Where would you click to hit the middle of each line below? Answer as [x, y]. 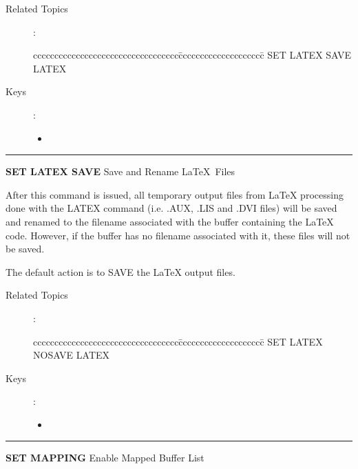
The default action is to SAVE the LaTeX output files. [120, 271]
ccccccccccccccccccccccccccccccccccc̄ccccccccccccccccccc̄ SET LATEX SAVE [192, 55]
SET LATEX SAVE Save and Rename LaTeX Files [120, 171]
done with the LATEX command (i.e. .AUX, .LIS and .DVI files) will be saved [171, 208]
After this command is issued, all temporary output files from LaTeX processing [175, 194]
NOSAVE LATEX [72, 355]
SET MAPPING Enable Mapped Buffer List [105, 458]
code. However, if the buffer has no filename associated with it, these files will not [178, 235]
